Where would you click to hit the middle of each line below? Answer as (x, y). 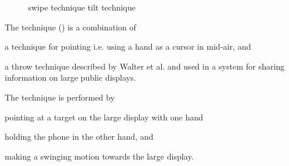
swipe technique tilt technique (82, 7)
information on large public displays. (70, 77)
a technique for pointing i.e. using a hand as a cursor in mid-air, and (128, 46)
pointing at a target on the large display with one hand (104, 117)
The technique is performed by (60, 97)
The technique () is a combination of (71, 27)
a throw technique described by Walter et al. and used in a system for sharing (145, 66)
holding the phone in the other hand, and (79, 136)
